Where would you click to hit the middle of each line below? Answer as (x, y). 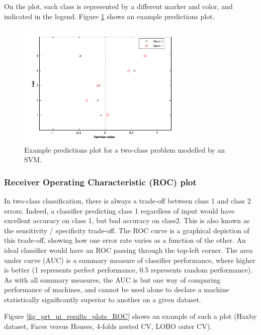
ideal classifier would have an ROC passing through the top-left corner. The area (128, 250)
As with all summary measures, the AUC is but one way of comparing (112, 279)
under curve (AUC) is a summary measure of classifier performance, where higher (130, 260)
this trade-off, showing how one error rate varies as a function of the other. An (125, 240)
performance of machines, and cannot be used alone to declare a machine (117, 289)
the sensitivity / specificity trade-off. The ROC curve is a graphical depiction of (127, 230)
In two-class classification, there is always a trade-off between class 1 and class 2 (127, 200)
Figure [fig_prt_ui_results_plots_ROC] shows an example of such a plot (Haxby (130, 316)
